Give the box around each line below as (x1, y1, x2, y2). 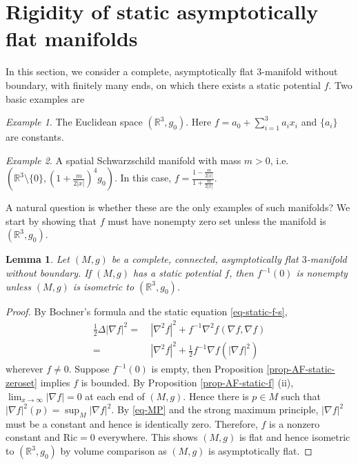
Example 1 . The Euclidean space (6, 115, 143, 129)
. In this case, (114, 170, 172, 185)
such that (281, 388, 321, 403)
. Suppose (68, 362, 110, 376)
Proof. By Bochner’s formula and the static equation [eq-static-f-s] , (6, 304, 288, 318)
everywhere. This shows (98, 430, 198, 444)
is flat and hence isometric (239, 430, 350, 444)
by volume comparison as (60, 444, 167, 458)
